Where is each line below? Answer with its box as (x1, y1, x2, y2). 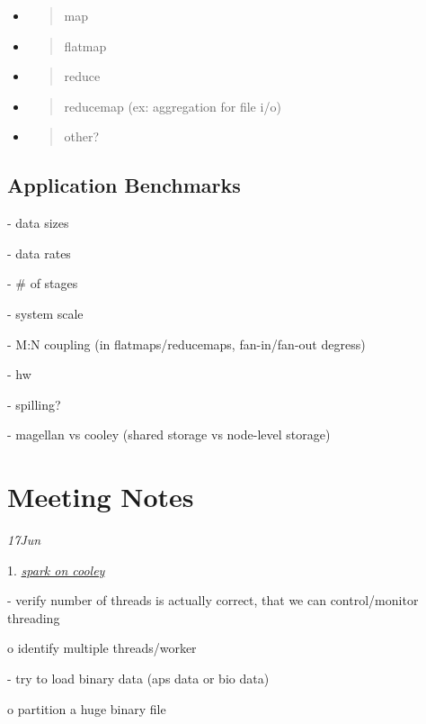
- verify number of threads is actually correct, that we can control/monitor (7, 591, 419, 610)
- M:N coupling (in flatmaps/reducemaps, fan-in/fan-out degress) (7, 334, 366, 353)
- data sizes (7, 213, 69, 232)
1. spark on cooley (7, 560, 105, 579)
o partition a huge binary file (7, 699, 166, 718)
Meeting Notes (7, 478, 194, 515)
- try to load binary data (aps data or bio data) (7, 669, 270, 688)
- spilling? (7, 394, 61, 413)
